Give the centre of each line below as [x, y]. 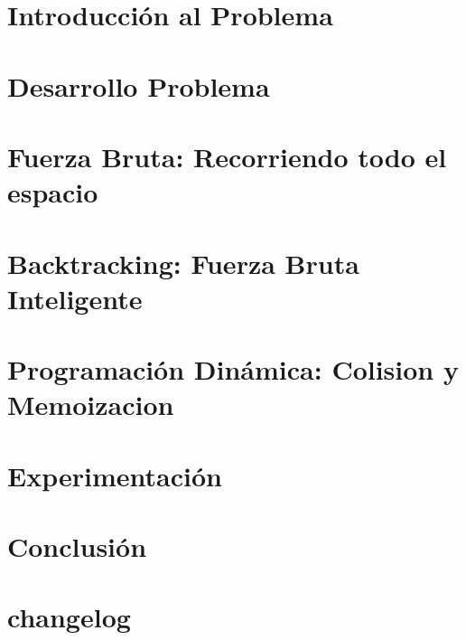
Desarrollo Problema [139, 85]
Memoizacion [91, 405]
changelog [69, 617]
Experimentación [115, 475]
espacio [53, 192]
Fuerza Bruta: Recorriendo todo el [227, 156]
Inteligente [75, 298]
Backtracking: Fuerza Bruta [183, 263]
